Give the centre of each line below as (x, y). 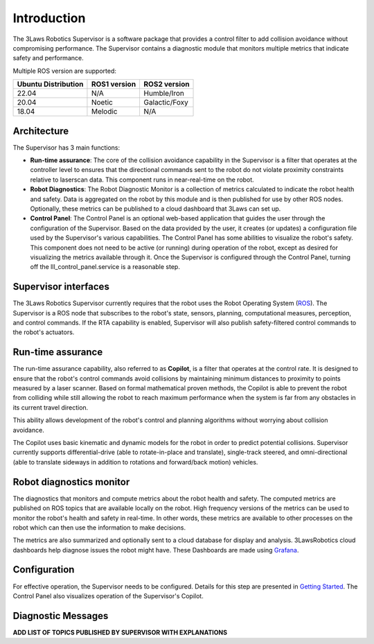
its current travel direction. (51, 407)
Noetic (102, 103)
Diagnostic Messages (61, 616)
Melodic (104, 112)
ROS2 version (167, 85)
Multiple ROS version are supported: (65, 71)
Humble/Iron (164, 94)
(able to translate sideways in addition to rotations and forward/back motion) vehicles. (135, 462)
